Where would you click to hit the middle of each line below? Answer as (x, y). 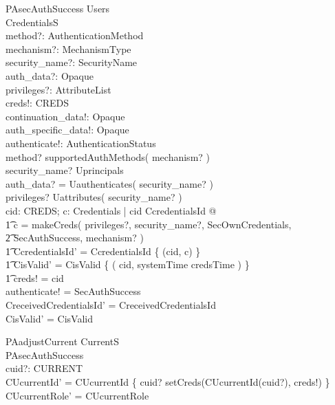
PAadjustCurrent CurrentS (62, 341)
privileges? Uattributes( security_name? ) (94, 197)
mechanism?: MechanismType (68, 48)
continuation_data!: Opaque (65, 116)
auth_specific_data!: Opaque (67, 130)
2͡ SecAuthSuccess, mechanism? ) (75, 238)
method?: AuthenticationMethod (75, 35)
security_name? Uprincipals (65, 170)
